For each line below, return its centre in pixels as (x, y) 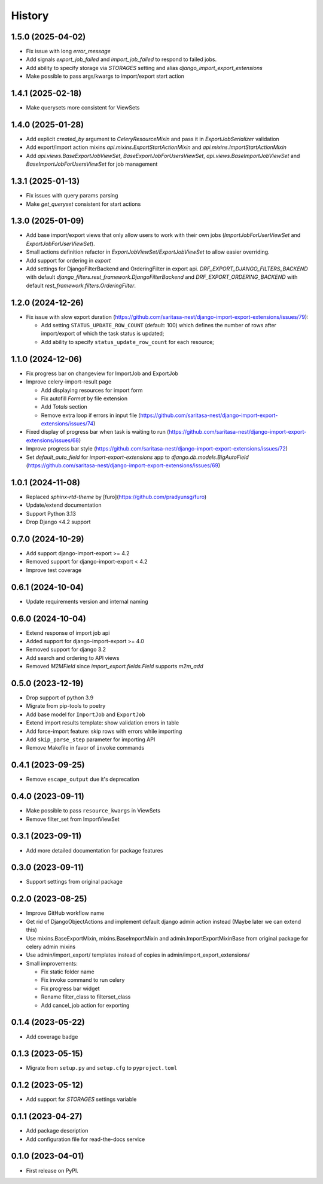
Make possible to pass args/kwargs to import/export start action (105, 76)
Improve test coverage (54, 570)
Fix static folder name (68, 972)
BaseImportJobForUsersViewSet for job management (92, 164)
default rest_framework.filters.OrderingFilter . (81, 285)
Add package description (57, 1131)
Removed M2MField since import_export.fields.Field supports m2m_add (115, 666)
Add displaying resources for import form (92, 390)
